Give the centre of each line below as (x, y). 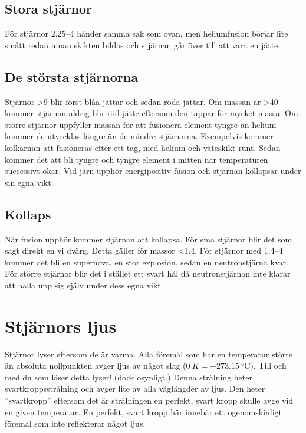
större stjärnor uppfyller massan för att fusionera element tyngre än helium (141, 124)
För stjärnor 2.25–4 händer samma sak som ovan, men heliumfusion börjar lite (147, 33)
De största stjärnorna (71, 76)
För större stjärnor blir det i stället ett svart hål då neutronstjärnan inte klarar (148, 273)
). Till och (268, 365)
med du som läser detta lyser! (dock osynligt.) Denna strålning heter (129, 377)
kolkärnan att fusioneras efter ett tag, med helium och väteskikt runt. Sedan (143, 147)
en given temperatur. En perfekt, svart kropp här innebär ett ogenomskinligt (144, 411)
